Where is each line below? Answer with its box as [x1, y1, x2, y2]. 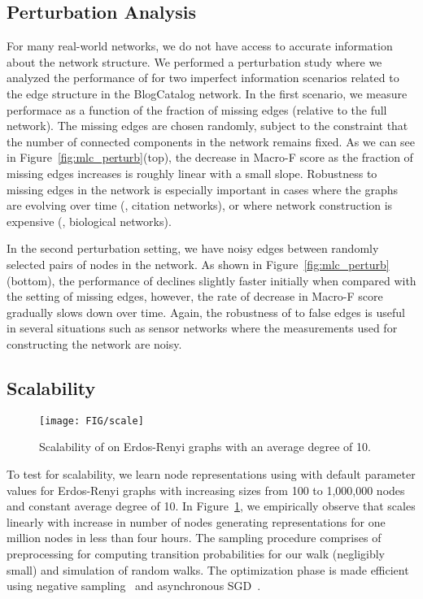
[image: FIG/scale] [39, 415, 144, 427]
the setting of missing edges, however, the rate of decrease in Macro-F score [7, 288, 383, 305]
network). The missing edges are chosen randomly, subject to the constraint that [7, 117, 408, 134]
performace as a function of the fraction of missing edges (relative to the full [7, 101, 387, 118]
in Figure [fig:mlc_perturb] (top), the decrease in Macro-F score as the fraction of [7, 149, 413, 166]
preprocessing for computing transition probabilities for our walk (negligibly [7, 545, 385, 562]
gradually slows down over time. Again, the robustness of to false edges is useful [7, 303, 405, 320]
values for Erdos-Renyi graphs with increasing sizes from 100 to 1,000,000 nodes [7, 481, 405, 498]
